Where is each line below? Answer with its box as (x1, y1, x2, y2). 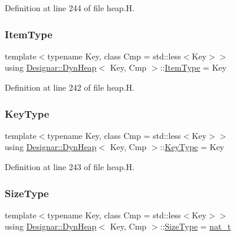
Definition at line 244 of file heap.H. (5, 2, 135, 14)
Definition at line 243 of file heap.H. (5, 161, 135, 172)
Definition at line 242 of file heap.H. (5, 81, 135, 93)
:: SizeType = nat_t (160, 220, 231, 232)
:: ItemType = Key (160, 61, 227, 74)
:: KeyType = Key (160, 141, 224, 153)
